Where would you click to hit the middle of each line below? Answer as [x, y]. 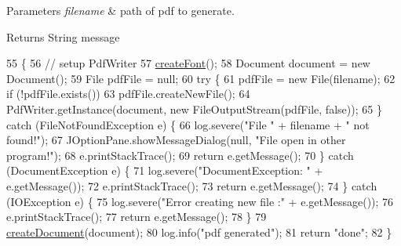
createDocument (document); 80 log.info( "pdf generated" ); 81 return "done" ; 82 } [199, 232]
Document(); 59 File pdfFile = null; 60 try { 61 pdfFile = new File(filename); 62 [201, 78]
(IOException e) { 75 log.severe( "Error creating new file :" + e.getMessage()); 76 [200, 201]
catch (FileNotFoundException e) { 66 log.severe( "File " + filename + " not [188, 124]
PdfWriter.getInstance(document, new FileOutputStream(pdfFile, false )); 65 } [194, 109]
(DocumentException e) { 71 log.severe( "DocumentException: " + [165, 170]
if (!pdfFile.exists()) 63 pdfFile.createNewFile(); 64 [128, 94]
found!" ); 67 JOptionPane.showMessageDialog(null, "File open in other [176, 140]
